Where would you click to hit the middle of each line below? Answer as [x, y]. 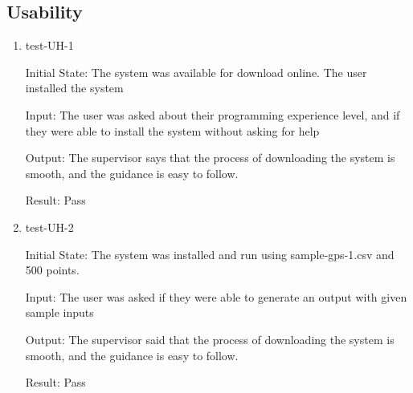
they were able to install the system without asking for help [172, 130]
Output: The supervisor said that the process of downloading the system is [210, 339]
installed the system [74, 88]
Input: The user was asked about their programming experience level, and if [213, 114]
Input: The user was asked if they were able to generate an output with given [216, 296]
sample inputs [59, 312]
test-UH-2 [49, 227]
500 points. [52, 270]
